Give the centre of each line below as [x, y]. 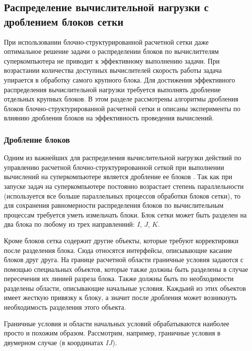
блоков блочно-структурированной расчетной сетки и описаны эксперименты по [122, 108]
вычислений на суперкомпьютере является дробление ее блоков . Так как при [118, 176]
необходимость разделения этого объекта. [65, 307]
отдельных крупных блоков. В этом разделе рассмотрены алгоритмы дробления [121, 99]
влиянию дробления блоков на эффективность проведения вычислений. [109, 118]
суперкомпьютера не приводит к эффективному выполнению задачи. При [112, 60]
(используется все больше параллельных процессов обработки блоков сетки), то [122, 195]
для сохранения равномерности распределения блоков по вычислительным [114, 205]
